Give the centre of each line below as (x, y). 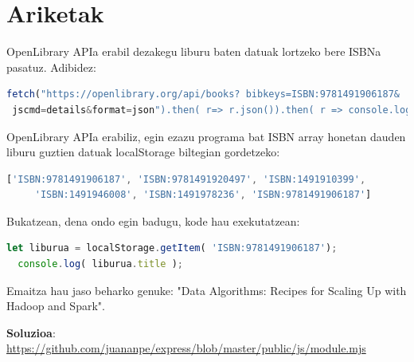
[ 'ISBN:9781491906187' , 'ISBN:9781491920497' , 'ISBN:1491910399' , (186, 179)
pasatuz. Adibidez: (51, 67)
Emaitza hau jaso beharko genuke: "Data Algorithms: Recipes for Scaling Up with (207, 290)
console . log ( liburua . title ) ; (101, 264)
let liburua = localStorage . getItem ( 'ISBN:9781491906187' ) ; (172, 248)
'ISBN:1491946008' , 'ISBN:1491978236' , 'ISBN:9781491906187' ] (203, 195)
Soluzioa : (31, 332)
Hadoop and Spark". (56, 306)
